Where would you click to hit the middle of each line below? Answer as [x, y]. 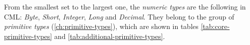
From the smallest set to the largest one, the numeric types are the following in [125, 6]
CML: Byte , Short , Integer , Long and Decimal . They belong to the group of [119, 16]
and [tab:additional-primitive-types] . [110, 36]
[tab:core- [215, 26]
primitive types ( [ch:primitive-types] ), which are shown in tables [101, 26]
